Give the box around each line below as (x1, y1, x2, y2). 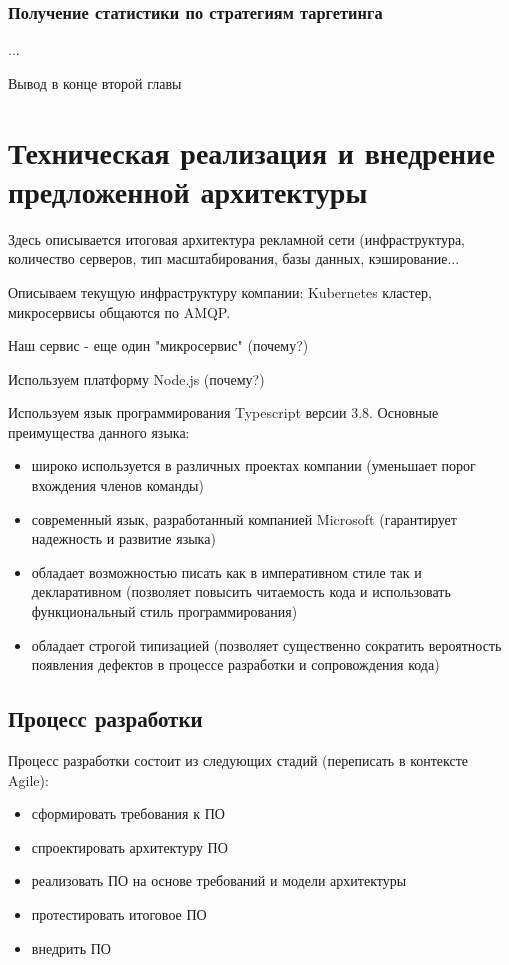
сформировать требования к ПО (31, 803, 225, 824)
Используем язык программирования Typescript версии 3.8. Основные (8, 402, 439, 423)
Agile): (8, 769, 49, 790)
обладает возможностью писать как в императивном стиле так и (31, 561, 422, 582)
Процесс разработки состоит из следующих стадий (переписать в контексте (8, 750, 469, 771)
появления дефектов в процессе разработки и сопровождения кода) (31, 654, 440, 675)
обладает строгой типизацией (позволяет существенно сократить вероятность (31, 634, 502, 655)
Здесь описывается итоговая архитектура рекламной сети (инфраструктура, (8, 228, 465, 249)
